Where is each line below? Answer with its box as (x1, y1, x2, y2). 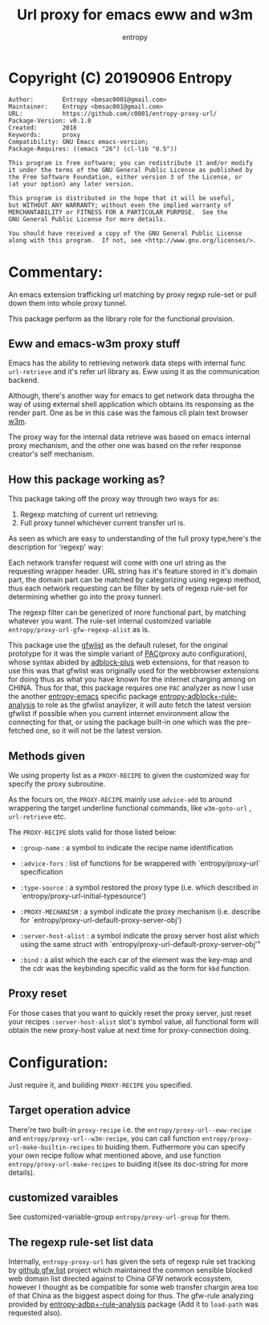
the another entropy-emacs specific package (8, 692, 158, 702)
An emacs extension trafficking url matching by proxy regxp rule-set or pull (8, 290, 257, 299)
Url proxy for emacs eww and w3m (16, 6, 254, 24)
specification (19, 867, 63, 877)
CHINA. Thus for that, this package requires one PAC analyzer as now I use (8, 683, 255, 693)
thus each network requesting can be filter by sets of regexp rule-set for (8, 583, 248, 593)
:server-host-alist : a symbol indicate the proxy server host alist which (19, 931, 259, 940)
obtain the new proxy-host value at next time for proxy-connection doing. (8, 1025, 251, 1035)
